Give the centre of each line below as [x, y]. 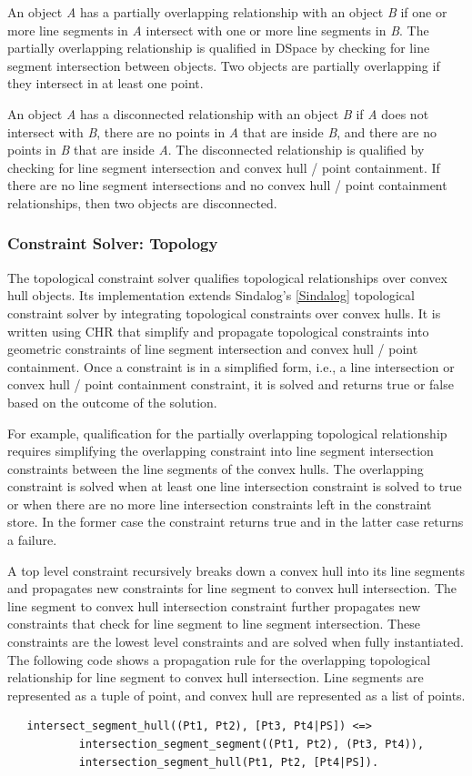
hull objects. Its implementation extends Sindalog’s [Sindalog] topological [211, 295]
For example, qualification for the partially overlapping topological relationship [227, 433]
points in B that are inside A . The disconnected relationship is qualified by [216, 150]
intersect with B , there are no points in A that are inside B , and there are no [222, 131]
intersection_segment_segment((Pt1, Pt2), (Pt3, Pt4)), [251, 744]
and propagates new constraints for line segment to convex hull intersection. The [232, 588]
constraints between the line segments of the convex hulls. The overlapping [216, 468]
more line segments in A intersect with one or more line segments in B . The [218, 30]
